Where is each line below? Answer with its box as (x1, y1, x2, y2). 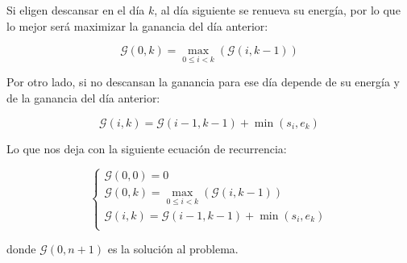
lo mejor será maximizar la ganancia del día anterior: (6, 17, 268, 34)
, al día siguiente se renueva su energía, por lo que (154, 2, 401, 18)
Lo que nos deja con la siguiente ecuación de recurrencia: (6, 140, 287, 157)
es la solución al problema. (107, 240, 239, 257)
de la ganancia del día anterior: (6, 90, 160, 106)
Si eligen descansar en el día (6, 2, 145, 18)
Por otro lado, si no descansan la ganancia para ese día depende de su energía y (6, 73, 400, 90)
